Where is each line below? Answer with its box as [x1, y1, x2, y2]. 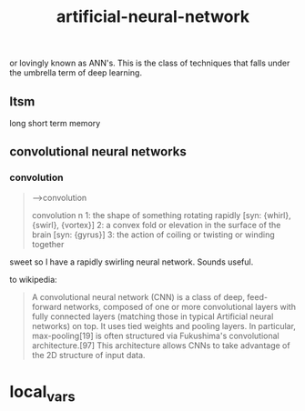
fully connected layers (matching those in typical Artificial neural [31, 311, 274, 322]
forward [31, 301, 62, 312]
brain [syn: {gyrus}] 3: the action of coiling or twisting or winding [31, 229, 275, 240]
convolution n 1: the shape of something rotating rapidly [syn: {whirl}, [31, 209, 291, 220]
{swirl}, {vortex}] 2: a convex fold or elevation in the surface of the [31, 219, 281, 230]
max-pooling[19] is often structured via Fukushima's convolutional [31, 330, 280, 341]
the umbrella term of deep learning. [9, 67, 143, 78]
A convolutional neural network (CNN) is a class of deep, [31, 291, 246, 302]
